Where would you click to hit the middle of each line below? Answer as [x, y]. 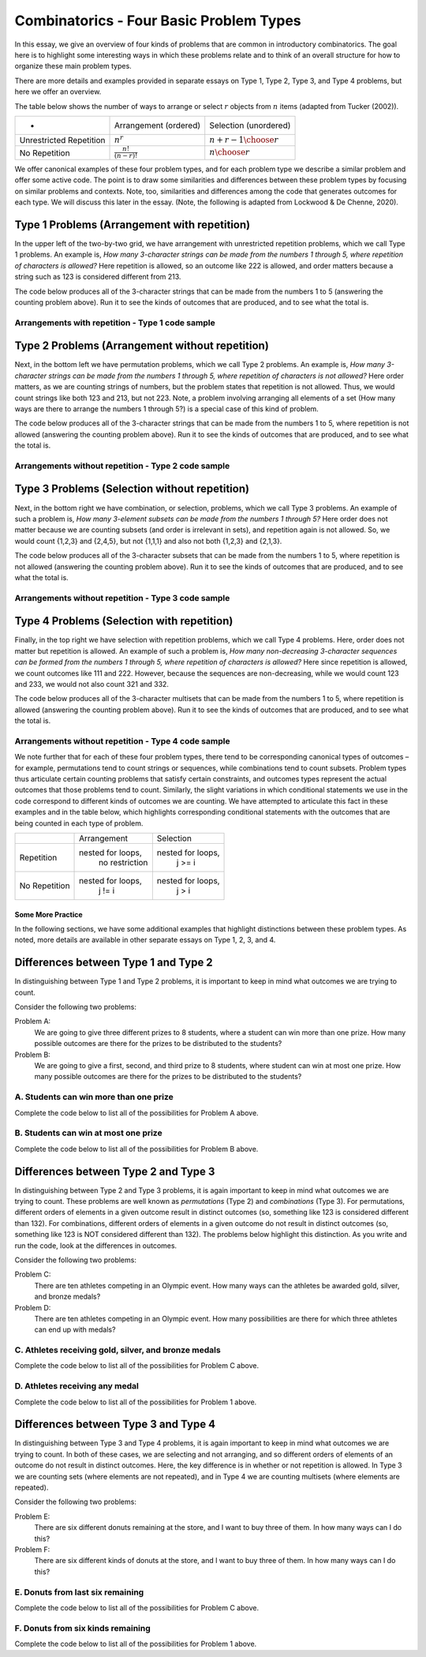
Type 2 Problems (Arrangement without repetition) [142, 346]
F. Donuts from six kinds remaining [83, 1628]
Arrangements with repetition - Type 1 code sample [115, 322]
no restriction [123, 862]
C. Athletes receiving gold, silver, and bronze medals [118, 1350]
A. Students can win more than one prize [94, 1097]
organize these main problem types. [73, 66]
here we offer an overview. [58, 92]
